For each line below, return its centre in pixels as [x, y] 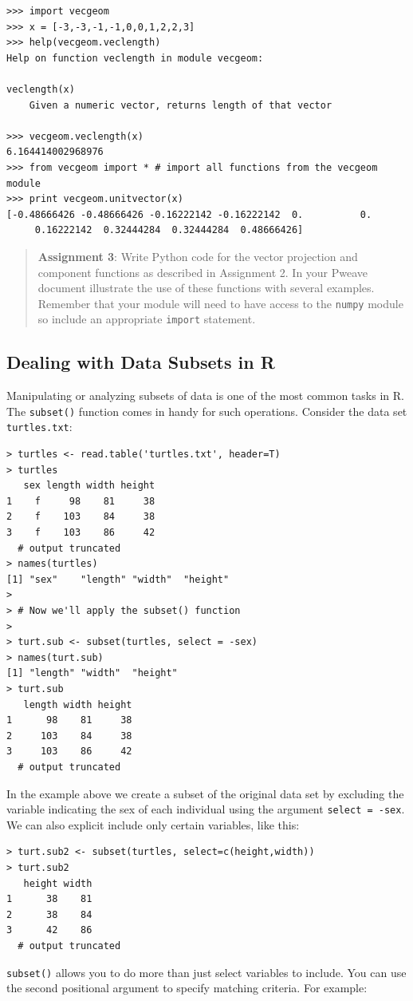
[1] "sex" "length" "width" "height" [118, 579]
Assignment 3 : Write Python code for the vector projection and [198, 256]
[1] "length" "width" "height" [92, 673]
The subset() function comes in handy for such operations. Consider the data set [207, 411]
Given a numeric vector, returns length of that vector [181, 105]
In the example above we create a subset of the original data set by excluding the [205, 793]
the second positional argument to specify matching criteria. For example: [187, 988]
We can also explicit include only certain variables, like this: [153, 824]
